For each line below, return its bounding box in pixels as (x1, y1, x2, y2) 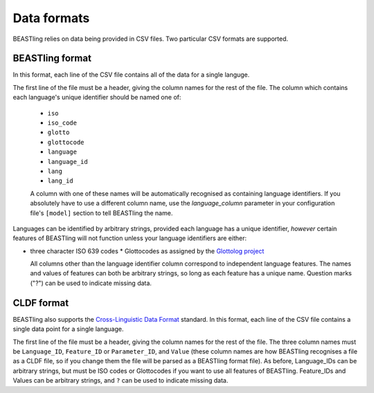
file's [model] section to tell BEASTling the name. (30, 208, 173, 217)
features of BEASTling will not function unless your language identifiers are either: (12, 234, 247, 242)
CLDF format (12, 297, 69, 309)
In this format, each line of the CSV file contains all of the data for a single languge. (12, 71, 250, 79)
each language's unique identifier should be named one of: (12, 93, 181, 102)
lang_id (47, 177, 74, 185)
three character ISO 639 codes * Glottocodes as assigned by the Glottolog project (30, 246, 265, 255)
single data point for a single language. (12, 325, 124, 333)
